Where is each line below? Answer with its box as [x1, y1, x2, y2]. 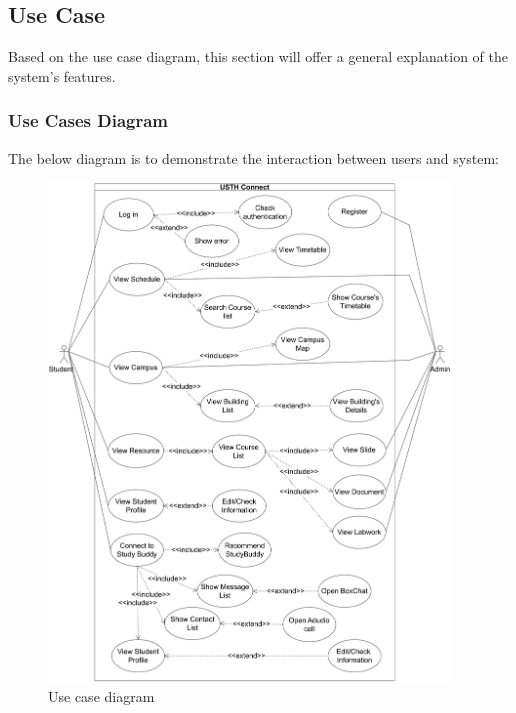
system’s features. [8, 65, 116, 86]
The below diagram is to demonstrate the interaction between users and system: [8, 147, 499, 168]
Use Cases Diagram [8, 108, 169, 133]
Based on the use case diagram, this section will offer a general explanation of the [8, 46, 508, 67]
